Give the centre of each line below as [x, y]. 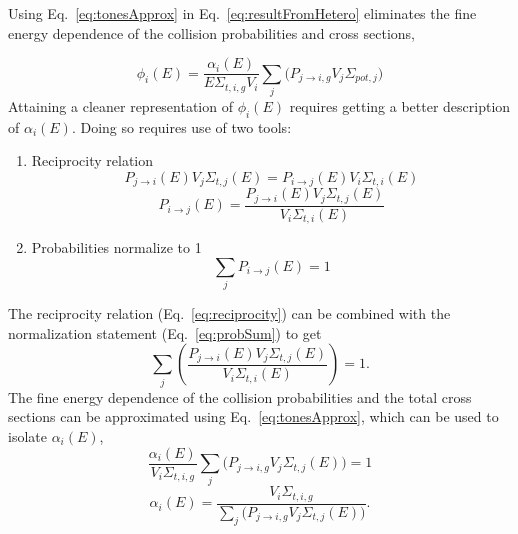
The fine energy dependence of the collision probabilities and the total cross [240, 396]
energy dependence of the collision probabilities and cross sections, [211, 32]
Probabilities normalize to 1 [116, 247]
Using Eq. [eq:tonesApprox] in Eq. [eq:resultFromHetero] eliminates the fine [242, 13]
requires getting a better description [400, 105]
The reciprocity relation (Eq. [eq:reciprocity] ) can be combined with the [229, 313]
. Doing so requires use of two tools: [181, 126]
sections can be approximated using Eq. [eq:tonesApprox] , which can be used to [253, 416]
